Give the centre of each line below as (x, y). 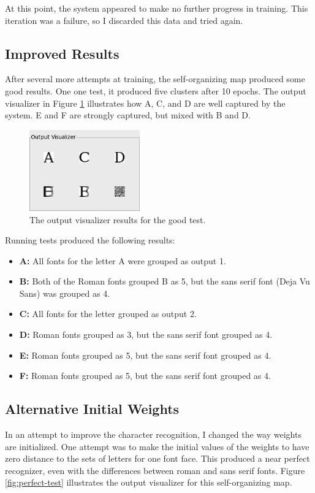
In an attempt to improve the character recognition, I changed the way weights (153, 434)
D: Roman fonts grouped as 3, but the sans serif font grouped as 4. (146, 334)
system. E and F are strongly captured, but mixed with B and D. (128, 115)
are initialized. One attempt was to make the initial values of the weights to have (157, 446)
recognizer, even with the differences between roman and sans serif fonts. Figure (155, 470)
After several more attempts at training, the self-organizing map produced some (155, 79)
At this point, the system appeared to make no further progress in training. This (157, 8)
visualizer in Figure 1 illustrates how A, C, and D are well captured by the (145, 103)
